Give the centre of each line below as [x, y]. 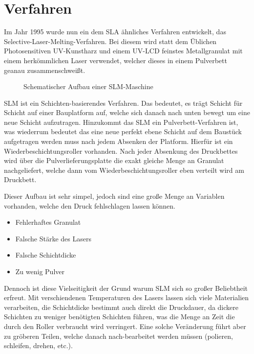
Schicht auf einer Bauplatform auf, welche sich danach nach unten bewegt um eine [127, 112]
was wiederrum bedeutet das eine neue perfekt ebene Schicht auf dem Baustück [123, 131]
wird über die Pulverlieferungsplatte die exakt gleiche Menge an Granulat [114, 160]
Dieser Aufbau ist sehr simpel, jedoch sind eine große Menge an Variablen [114, 196]
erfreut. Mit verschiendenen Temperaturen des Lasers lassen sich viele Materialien [127, 297]
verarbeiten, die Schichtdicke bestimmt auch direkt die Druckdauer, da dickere [121, 307]
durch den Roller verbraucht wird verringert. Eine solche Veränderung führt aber [125, 326]
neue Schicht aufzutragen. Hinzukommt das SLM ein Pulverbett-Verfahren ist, [121, 122]
